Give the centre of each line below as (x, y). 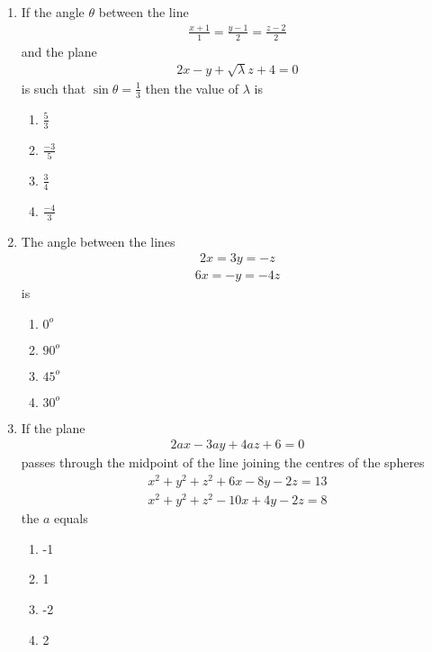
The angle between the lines (98, 241)
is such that (54, 88)
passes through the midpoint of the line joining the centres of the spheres (223, 462)
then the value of (192, 88)
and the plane (59, 51)
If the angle (53, 12)
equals (71, 518)
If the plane (53, 427)
